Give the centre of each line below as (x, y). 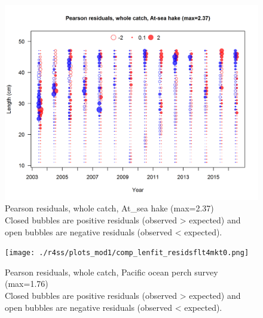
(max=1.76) (27, 284)
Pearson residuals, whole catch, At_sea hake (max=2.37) (109, 208)
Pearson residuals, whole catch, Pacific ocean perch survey (111, 272)
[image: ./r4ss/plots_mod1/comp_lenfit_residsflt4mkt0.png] (127, 253)
